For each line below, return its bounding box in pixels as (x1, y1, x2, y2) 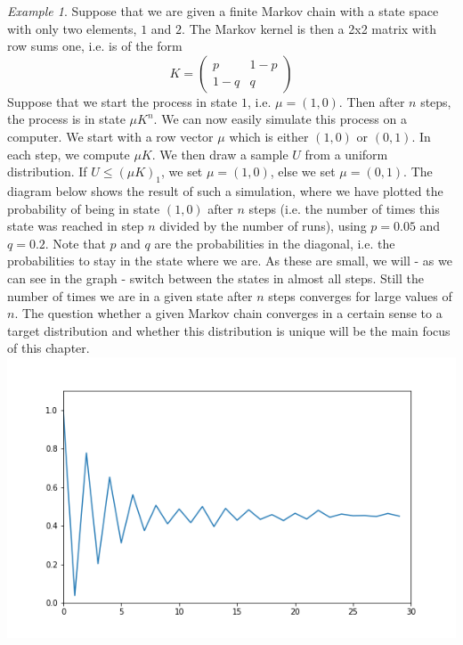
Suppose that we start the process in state (7, 92, 238, 110)
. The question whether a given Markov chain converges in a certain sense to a (14, 304, 443, 322)
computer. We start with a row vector (7, 127, 214, 145)
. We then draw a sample (151, 144, 288, 163)
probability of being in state (7, 199, 160, 217)
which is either (229, 127, 309, 145)
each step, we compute (7, 144, 130, 163)
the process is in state (7, 110, 126, 128)
